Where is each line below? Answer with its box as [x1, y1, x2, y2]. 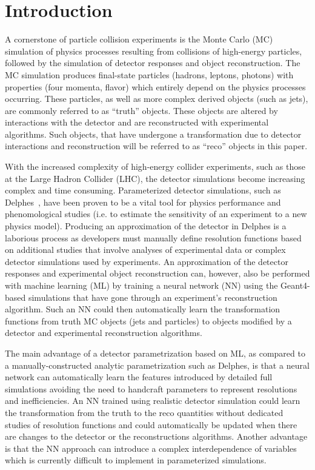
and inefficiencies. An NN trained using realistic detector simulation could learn [5, 394, 300, 407]
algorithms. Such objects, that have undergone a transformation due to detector [5, 127, 302, 140]
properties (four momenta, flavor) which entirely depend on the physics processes [5, 80, 306, 93]
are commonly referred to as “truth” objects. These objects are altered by [5, 104, 278, 116]
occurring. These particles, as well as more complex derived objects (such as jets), [5, 92, 308, 105]
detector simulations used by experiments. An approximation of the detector [5, 255, 288, 267]
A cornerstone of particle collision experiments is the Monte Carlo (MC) [5, 33, 273, 45]
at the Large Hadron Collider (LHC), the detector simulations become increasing [5, 172, 305, 184]
